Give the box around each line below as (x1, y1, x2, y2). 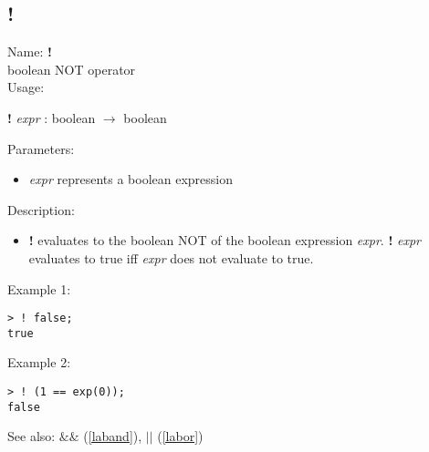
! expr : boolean (7, 108, 96, 127)
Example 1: (7, 279, 71, 298)
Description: (7, 200, 75, 219)
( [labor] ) (157, 426, 204, 446)
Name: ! (7, 42, 52, 61)
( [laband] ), (83, 426, 142, 446)
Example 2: (7, 353, 71, 372)
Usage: (7, 77, 45, 97)
